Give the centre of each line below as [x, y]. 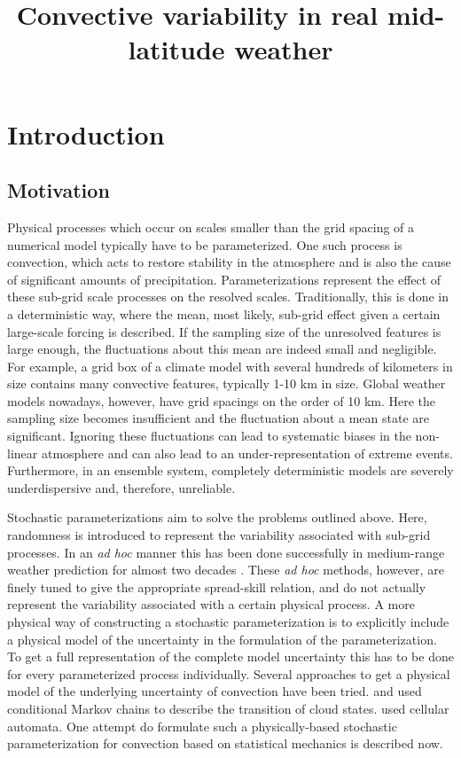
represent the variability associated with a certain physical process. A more [211, 604]
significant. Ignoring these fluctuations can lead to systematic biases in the [209, 436]
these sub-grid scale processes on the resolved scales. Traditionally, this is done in [228, 297]
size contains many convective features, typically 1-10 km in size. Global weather [227, 383]
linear [23, 453]
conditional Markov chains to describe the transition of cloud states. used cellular [228, 708]
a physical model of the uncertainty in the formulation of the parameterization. [222, 639]
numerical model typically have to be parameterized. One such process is [205, 244]
